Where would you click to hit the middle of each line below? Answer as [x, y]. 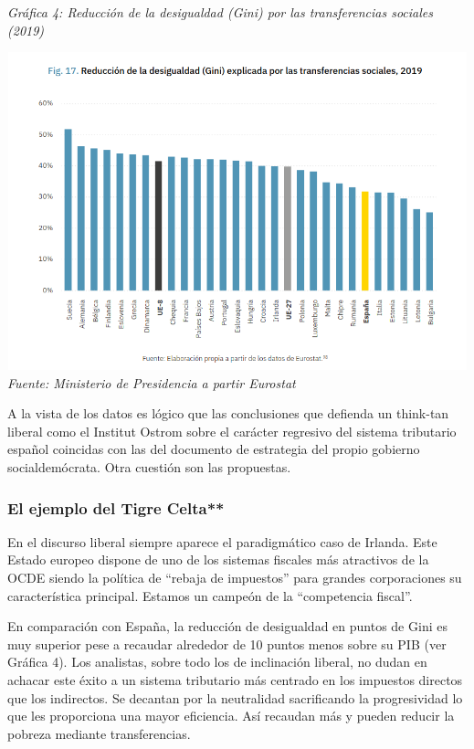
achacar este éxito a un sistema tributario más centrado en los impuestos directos [235, 679]
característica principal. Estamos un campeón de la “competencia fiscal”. [210, 595]
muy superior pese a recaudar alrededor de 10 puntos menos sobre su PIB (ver [227, 644]
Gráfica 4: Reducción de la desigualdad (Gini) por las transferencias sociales [220, 12]
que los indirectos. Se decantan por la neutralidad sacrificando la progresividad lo [235, 697]
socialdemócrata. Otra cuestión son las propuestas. [149, 467]
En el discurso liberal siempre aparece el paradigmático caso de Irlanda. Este [222, 541]
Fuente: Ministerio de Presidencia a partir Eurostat [152, 382]
